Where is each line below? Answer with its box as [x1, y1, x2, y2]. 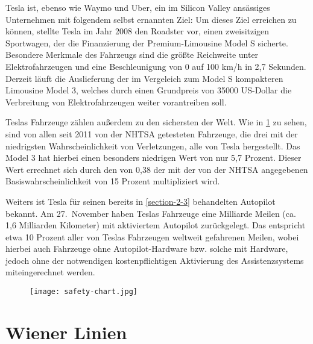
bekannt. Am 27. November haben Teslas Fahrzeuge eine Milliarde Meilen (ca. [5, 207, 296, 219]
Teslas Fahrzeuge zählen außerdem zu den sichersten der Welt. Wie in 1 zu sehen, [5, 116, 307, 128]
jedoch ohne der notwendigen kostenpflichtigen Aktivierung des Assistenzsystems [5, 254, 304, 266]
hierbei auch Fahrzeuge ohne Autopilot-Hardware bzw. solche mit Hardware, [5, 242, 288, 255]
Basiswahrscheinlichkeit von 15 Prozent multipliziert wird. [5, 175, 220, 187]
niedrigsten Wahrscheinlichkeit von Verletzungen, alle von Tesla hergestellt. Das [5, 139, 300, 152]
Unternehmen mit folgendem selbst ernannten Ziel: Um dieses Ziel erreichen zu [5, 13, 297, 25]
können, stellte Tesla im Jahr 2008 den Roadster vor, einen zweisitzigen [5, 25, 270, 37]
